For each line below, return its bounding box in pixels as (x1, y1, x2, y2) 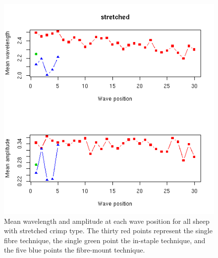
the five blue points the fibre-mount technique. (4, 245, 145, 255)
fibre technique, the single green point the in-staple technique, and (4, 235, 206, 245)
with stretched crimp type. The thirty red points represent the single (4, 225, 213, 236)
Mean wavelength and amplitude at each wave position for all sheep (4, 215, 210, 226)
